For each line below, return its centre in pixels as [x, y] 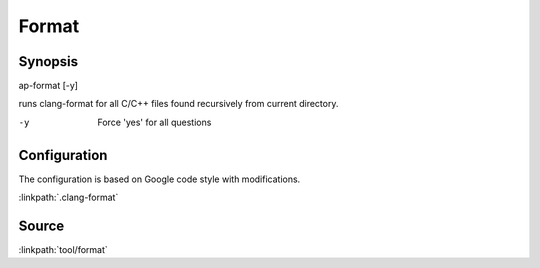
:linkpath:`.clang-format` [68, 197]
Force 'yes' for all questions [154, 122]
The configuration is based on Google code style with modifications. [159, 179]
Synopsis [48, 61]
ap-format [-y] [48, 86]
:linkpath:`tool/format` [63, 250]
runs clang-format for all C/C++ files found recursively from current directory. [178, 104]
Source [41, 225]
